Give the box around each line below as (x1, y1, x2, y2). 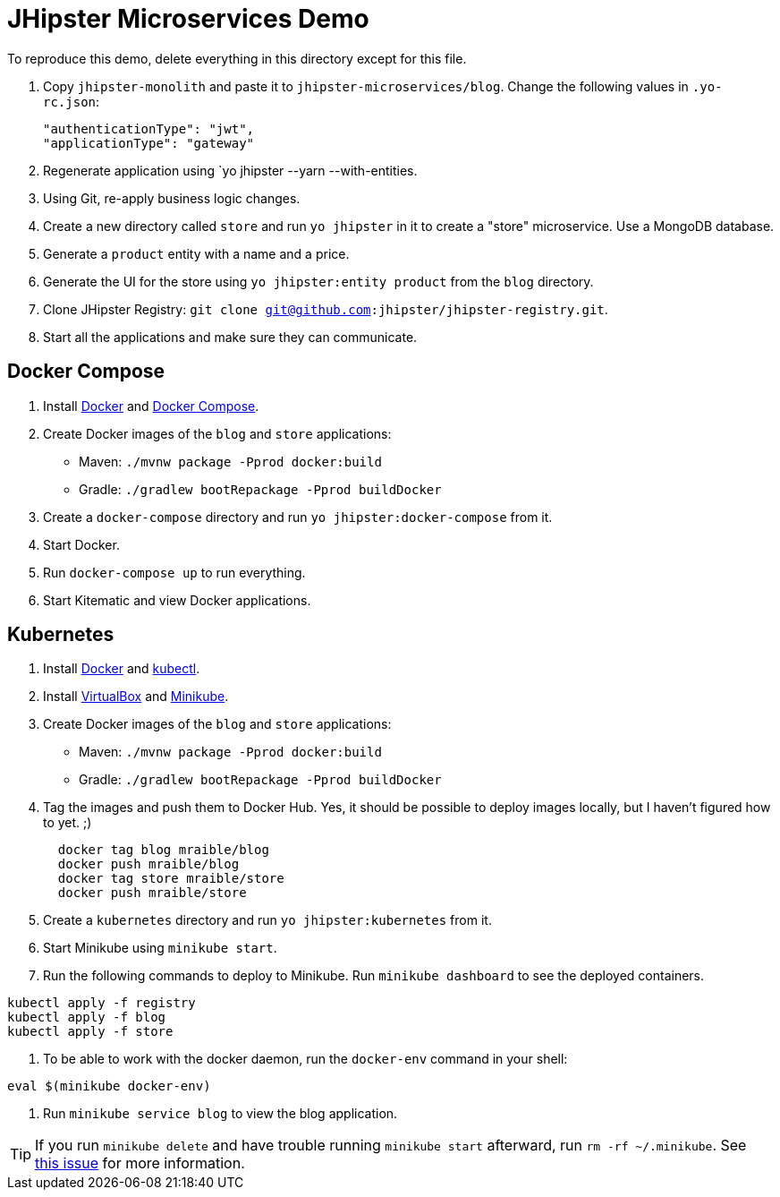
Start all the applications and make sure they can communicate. (43, 329, 418, 345)
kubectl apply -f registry (7, 996, 196, 1011)
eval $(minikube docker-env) (7, 1079, 211, 1094)
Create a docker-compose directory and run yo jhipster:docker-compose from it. (43, 509, 553, 525)
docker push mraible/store (57, 885, 247, 901)
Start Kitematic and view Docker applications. (43, 592, 311, 608)
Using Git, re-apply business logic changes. (43, 190, 301, 206)
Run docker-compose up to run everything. (43, 564, 306, 580)
